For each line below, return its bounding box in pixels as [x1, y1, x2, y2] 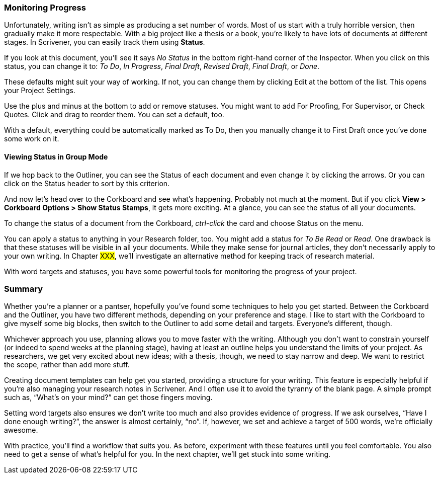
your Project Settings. [4, 86, 75, 95]
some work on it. [4, 134, 59, 143]
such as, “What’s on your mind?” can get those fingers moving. [4, 393, 213, 402]
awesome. [4, 426, 38, 435]
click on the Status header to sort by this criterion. [4, 179, 170, 188]
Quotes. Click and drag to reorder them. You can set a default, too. [4, 110, 224, 119]
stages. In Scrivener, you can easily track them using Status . [4, 38, 205, 47]
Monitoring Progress [4, 3, 86, 13]
